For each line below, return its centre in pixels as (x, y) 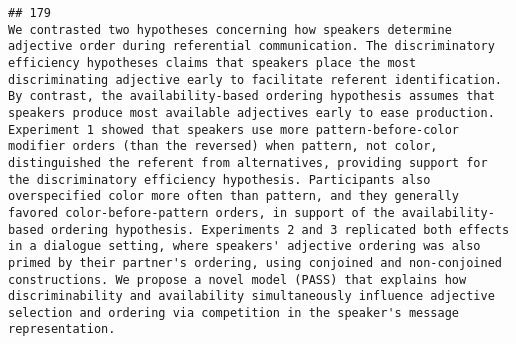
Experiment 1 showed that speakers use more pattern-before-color (234, 129)
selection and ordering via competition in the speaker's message (234, 312)
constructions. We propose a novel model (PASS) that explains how (237, 279)
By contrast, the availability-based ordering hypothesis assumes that (251, 96)
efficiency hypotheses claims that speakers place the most (212, 62)
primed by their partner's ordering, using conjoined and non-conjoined (255, 262)
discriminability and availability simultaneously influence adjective (251, 296)
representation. (62, 329)
